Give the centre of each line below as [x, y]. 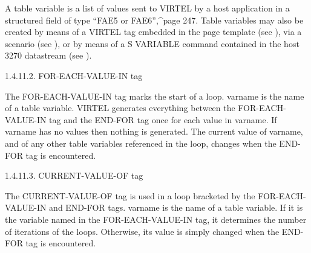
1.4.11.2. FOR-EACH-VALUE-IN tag [74, 75]
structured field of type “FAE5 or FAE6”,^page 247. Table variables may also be [154, 20]
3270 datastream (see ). [48, 55]
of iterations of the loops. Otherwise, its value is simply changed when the [142, 231]
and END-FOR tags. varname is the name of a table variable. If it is [176, 207]
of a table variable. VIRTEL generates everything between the [120, 108]
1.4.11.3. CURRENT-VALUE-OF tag [74, 175]
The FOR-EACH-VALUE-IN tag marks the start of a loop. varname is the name [155, 96]
